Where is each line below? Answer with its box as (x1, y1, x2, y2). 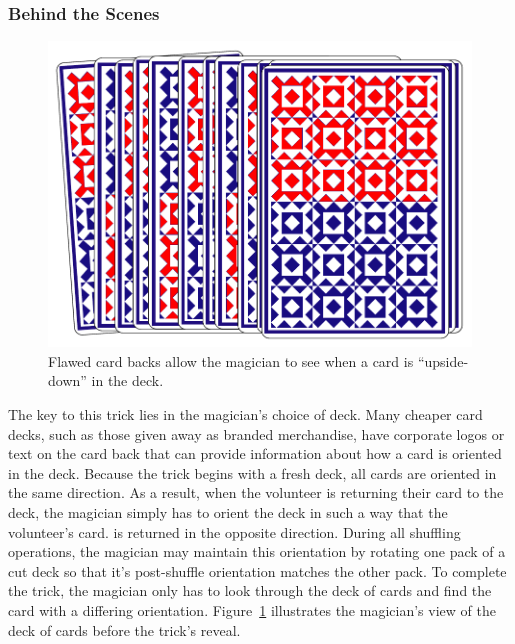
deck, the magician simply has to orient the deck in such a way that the (8, 502, 448, 523)
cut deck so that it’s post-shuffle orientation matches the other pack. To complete (8, 560, 507, 581)
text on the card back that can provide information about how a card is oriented (8, 443, 502, 464)
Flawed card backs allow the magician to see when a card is (48, 350, 414, 371)
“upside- (417, 350, 469, 371)
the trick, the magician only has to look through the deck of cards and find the (8, 580, 492, 601)
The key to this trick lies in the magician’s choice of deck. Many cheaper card (8, 404, 483, 425)
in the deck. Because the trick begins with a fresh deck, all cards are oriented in (8, 462, 497, 483)
